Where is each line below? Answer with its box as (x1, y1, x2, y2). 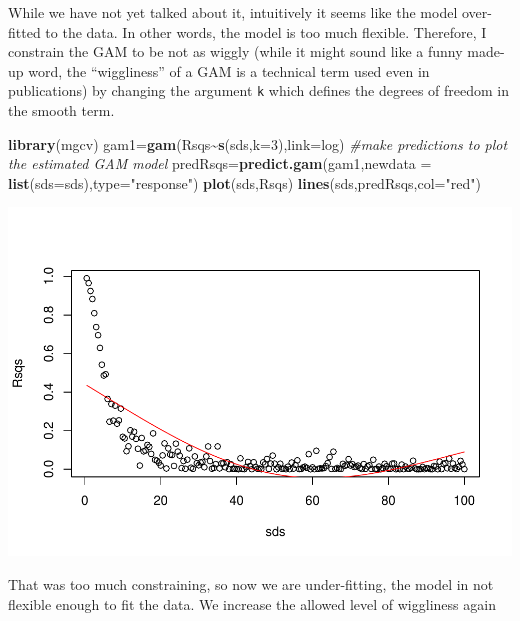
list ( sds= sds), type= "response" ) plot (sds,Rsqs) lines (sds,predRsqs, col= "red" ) (8, 172, 481, 193)
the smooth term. (8, 100, 115, 121)
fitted (8, 21, 41, 42)
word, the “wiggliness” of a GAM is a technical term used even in (28, 60, 430, 81)
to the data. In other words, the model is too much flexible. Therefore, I (45, 21, 487, 42)
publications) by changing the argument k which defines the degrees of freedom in (8, 80, 510, 101)
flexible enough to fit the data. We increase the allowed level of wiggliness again (8, 593, 496, 614)
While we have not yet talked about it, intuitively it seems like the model (8, 2, 458, 22)
